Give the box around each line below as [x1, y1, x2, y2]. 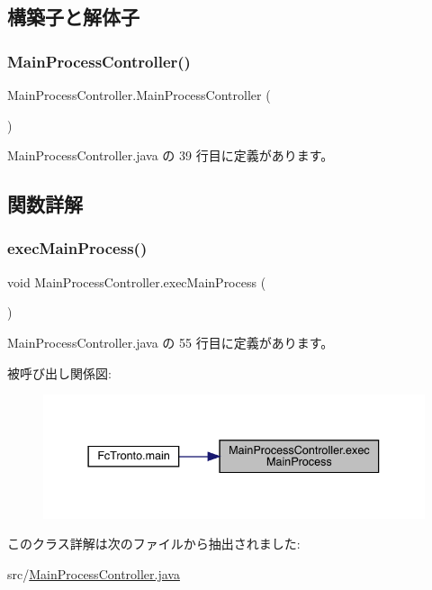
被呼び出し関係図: [7, 363, 112, 382]
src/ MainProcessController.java [7, 564, 180, 583]
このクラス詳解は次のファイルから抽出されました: [7, 534, 301, 553]
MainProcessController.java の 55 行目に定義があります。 [7, 332, 334, 351]
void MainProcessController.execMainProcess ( [7, 272, 266, 291]
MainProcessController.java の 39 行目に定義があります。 [7, 146, 334, 165]
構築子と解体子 [7, 3, 139, 31]
